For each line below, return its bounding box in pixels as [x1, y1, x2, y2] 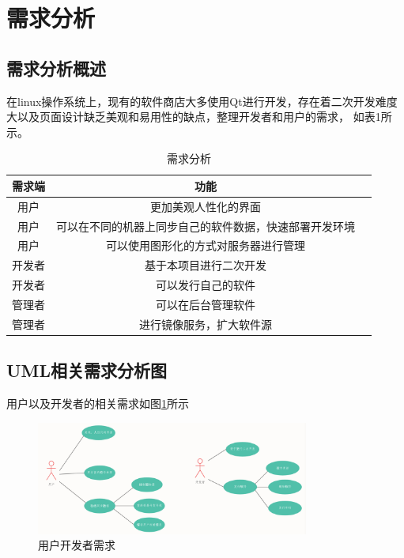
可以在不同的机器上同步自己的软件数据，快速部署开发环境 [56, 217, 355, 234]
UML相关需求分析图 [6, 358, 168, 383]
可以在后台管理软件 [156, 296, 255, 313]
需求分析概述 [6, 55, 106, 80]
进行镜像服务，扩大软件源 [139, 315, 272, 332]
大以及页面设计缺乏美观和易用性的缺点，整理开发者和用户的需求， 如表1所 [6, 108, 392, 125]
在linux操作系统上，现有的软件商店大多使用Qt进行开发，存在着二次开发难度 [6, 92, 398, 109]
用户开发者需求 [38, 537, 115, 553]
